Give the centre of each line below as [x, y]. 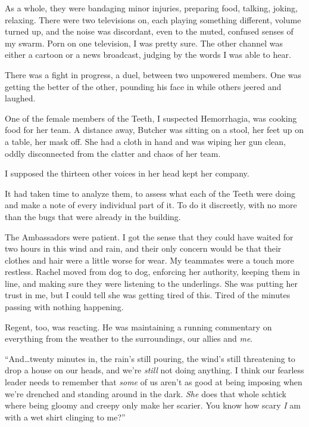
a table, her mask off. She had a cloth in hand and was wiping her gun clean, [145, 141]
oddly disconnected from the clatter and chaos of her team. [113, 153]
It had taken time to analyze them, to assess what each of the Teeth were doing [150, 193]
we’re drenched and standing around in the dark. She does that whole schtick [146, 393]
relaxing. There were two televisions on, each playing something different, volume [153, 19]
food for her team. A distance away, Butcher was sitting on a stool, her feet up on [154, 130]
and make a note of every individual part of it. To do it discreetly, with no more [151, 205]
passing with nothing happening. [64, 307]
